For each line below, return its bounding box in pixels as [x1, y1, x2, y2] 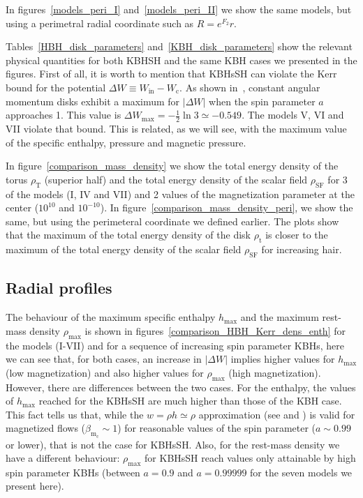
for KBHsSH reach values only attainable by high [145, 451, 356, 465]
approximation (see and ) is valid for [198, 407, 355, 421]
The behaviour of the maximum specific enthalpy [6, 310, 216, 324]
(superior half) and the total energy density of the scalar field [44, 172, 308, 186]
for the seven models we [250, 465, 353, 479]
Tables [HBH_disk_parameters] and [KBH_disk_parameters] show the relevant [6, 39, 353, 54]
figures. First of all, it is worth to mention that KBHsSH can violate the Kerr [6, 66, 337, 81]
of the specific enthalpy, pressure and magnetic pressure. [6, 135, 246, 149]
